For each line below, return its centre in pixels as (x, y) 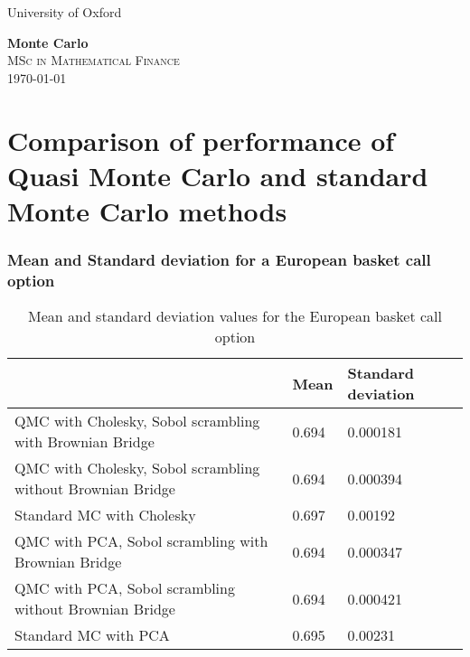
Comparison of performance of (201, 140)
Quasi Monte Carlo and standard (218, 175)
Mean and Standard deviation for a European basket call (219, 260)
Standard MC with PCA (92, 635)
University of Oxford (65, 12)
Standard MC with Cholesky (105, 515)
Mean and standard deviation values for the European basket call (235, 316)
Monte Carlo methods (147, 210)
